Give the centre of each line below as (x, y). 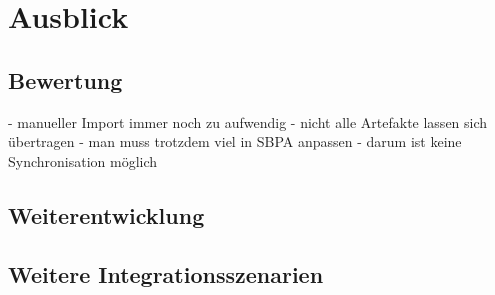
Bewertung (65, 79)
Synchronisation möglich (83, 160)
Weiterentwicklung (106, 214)
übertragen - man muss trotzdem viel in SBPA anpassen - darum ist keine (235, 141)
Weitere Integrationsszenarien (166, 273)
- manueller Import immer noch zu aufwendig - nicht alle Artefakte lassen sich (248, 121)
